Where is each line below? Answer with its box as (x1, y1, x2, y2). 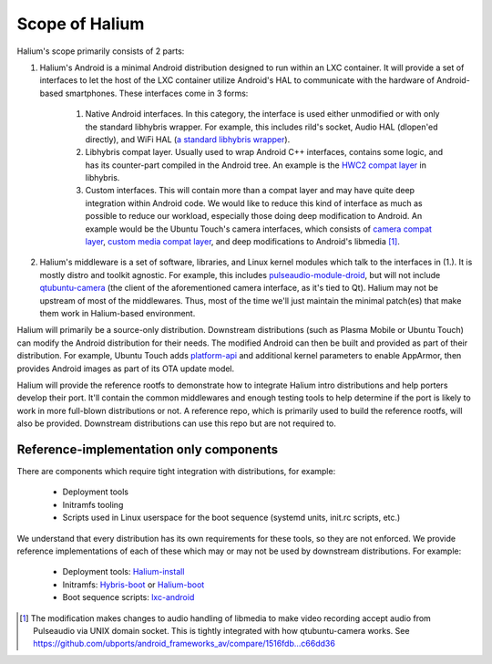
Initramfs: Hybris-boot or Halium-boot (62, 579, 205, 590)
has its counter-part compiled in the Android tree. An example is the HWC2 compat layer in (85, 160, 427, 171)
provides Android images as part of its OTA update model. (16, 363, 235, 374)
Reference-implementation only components (16, 441, 279, 457)
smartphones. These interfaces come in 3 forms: (65, 88, 249, 99)
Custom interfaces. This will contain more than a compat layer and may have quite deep (85, 185, 415, 196)
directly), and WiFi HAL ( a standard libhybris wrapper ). (85, 133, 291, 145)
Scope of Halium (16, 14, 145, 34)
